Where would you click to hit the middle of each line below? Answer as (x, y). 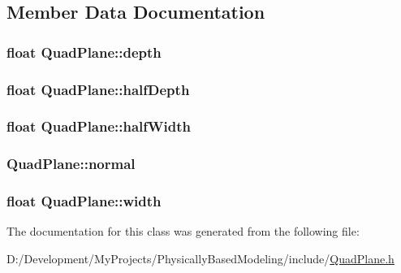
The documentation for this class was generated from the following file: (183, 231)
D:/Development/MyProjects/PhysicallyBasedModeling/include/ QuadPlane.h (200, 258)
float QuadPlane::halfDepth (98, 89)
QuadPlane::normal (71, 164)
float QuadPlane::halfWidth (99, 126)
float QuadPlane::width (84, 201)
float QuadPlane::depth (84, 52)
